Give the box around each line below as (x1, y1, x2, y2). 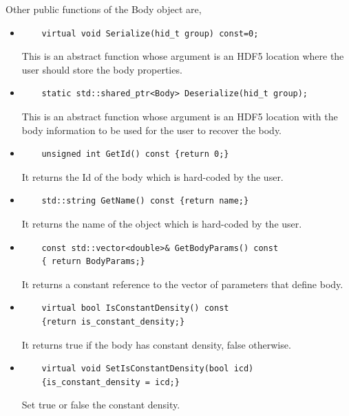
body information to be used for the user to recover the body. (21, 122, 282, 137)
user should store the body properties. (21, 62, 182, 76)
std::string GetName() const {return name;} (41, 196, 249, 206)
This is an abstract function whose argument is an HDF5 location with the (21, 109, 338, 123)
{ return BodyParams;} (41, 256, 145, 267)
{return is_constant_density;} (41, 316, 185, 327)
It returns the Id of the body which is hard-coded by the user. (21, 169, 284, 184)
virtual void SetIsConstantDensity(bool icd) (41, 364, 254, 374)
